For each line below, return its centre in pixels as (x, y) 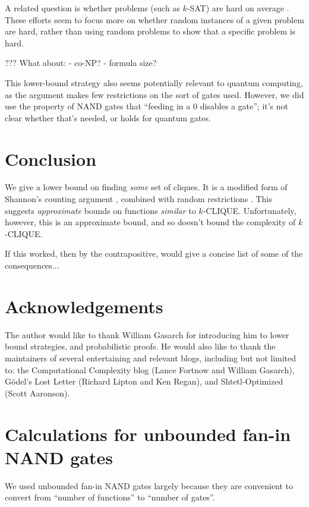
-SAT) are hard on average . (238, 8)
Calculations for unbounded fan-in (148, 434)
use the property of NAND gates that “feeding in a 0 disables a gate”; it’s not (147, 106)
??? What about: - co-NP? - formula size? (81, 63)
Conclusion (51, 158)
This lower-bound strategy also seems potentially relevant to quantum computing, (154, 82)
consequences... (32, 265)
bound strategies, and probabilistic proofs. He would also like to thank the (140, 346)
